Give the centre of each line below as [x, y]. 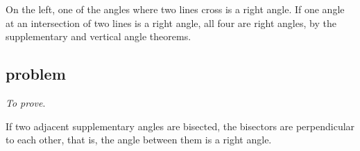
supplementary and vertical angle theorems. [98, 36]
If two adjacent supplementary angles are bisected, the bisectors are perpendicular [180, 126]
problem [36, 74]
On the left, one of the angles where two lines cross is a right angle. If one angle [175, 9]
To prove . [26, 102]
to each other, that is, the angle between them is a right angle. [139, 140]
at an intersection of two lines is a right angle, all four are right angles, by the [171, 23]
